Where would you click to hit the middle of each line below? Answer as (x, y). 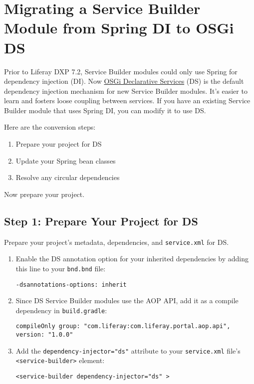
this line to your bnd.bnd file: (61, 268)
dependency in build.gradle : (61, 310)
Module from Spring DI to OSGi (119, 28)
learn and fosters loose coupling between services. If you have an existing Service (127, 100)
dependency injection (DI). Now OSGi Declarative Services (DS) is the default (124, 81)
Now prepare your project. (44, 194)
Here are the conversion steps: (50, 127)
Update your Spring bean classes (66, 160)
